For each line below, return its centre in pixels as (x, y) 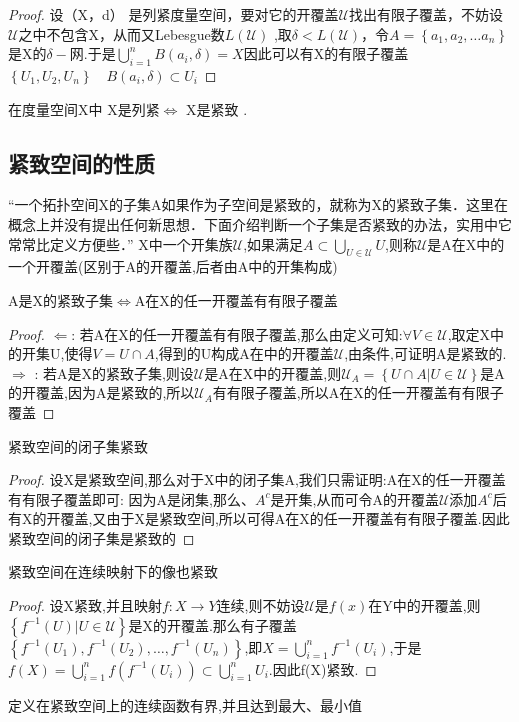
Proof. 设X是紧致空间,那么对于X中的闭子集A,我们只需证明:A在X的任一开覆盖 (257, 479)
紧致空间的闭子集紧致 (78, 445)
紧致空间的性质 (81, 162)
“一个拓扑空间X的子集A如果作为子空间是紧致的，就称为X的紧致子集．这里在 (258, 204)
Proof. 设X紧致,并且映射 (85, 605)
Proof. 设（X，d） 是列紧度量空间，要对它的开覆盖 (173, 14)
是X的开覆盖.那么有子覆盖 (212, 624)
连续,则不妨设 (260, 605)
